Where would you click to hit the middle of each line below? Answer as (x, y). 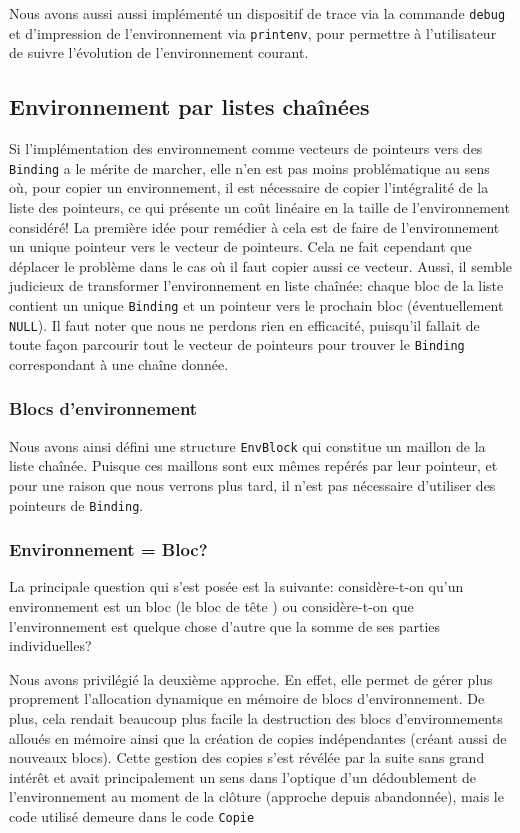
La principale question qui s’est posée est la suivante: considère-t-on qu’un (236, 586)
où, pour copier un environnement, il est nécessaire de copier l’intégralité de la (249, 187)
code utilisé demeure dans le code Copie (132, 815)
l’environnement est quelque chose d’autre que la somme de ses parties (225, 625)
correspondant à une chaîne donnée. (119, 363)
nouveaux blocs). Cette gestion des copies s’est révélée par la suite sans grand (247, 757)
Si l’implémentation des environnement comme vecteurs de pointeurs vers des (246, 148)
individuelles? (50, 645)
